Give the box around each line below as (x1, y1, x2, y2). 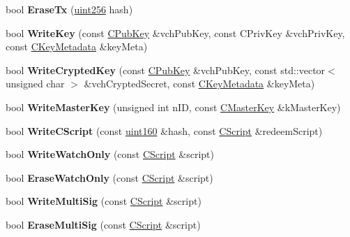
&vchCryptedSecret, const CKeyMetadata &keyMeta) (84, 76, 315, 91)
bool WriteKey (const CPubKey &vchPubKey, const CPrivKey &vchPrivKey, (6, 25, 345, 40)
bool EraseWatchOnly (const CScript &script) (6, 170, 213, 185)
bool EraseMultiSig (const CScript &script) (6, 217, 201, 231)
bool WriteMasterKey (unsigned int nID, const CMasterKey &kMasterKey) (6, 99, 341, 114)
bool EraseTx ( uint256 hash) (6, 2, 133, 16)
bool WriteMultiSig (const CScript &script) (6, 194, 201, 208)
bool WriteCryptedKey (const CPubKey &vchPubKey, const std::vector (6, 62, 326, 77)
